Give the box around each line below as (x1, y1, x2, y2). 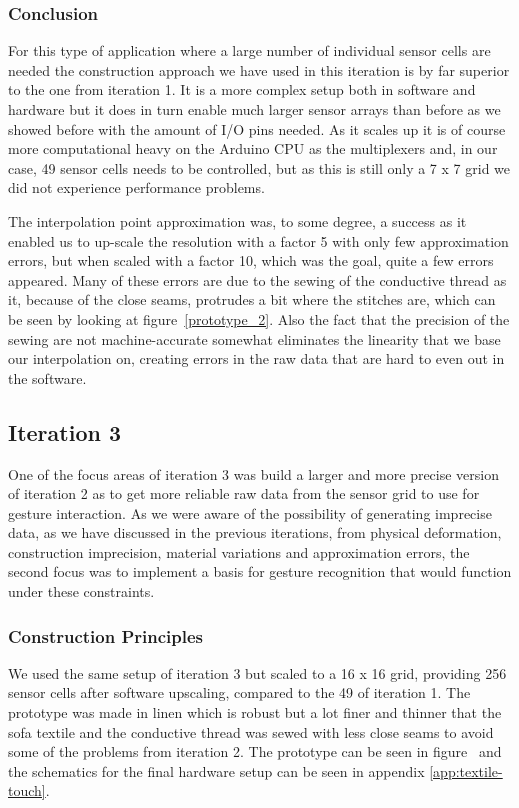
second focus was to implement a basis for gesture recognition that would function (8, 561, 512, 582)
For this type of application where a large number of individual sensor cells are (8, 40, 491, 61)
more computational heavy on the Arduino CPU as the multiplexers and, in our (8, 138, 498, 159)
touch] (8, 780, 46, 801)
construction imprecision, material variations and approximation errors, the (8, 541, 470, 562)
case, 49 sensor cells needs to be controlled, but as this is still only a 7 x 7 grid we (8, 157, 511, 178)
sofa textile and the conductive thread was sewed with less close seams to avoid (8, 721, 494, 742)
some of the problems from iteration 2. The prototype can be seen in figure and (8, 741, 502, 762)
